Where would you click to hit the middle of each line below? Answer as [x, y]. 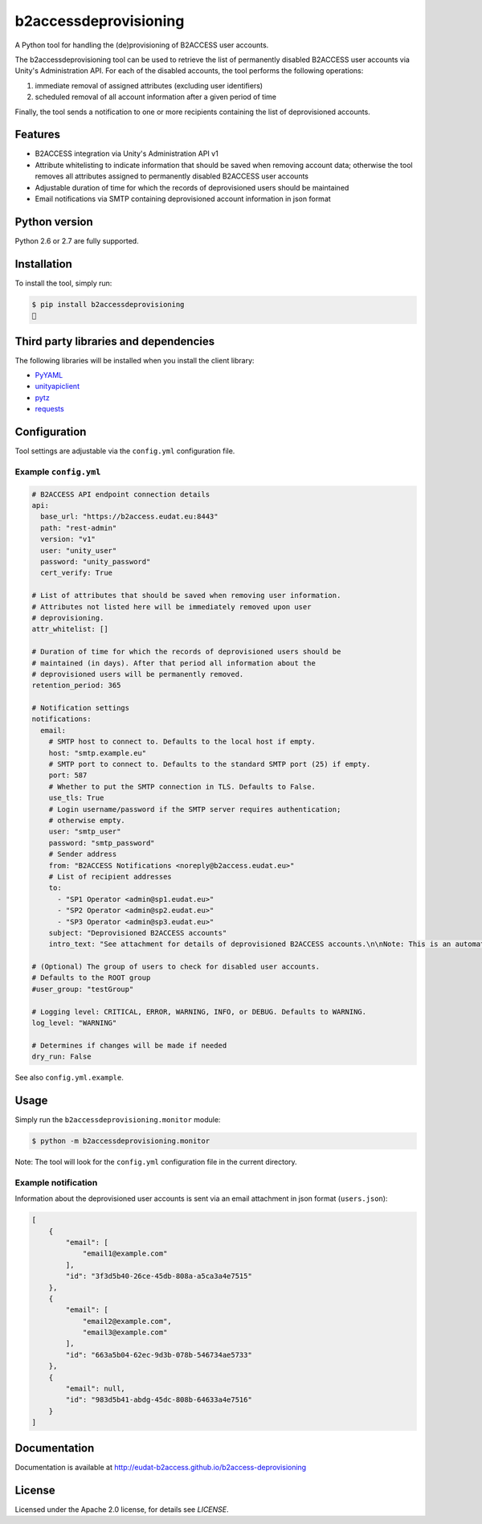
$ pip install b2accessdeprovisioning [108, 304]
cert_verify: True [76, 573]
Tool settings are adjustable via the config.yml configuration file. [125, 451]
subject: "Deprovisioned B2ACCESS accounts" [138, 933]
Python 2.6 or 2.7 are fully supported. [77, 240]
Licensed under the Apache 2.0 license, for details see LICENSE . [122, 1509]
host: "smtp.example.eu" [98, 753]
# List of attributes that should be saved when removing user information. [186, 596]
